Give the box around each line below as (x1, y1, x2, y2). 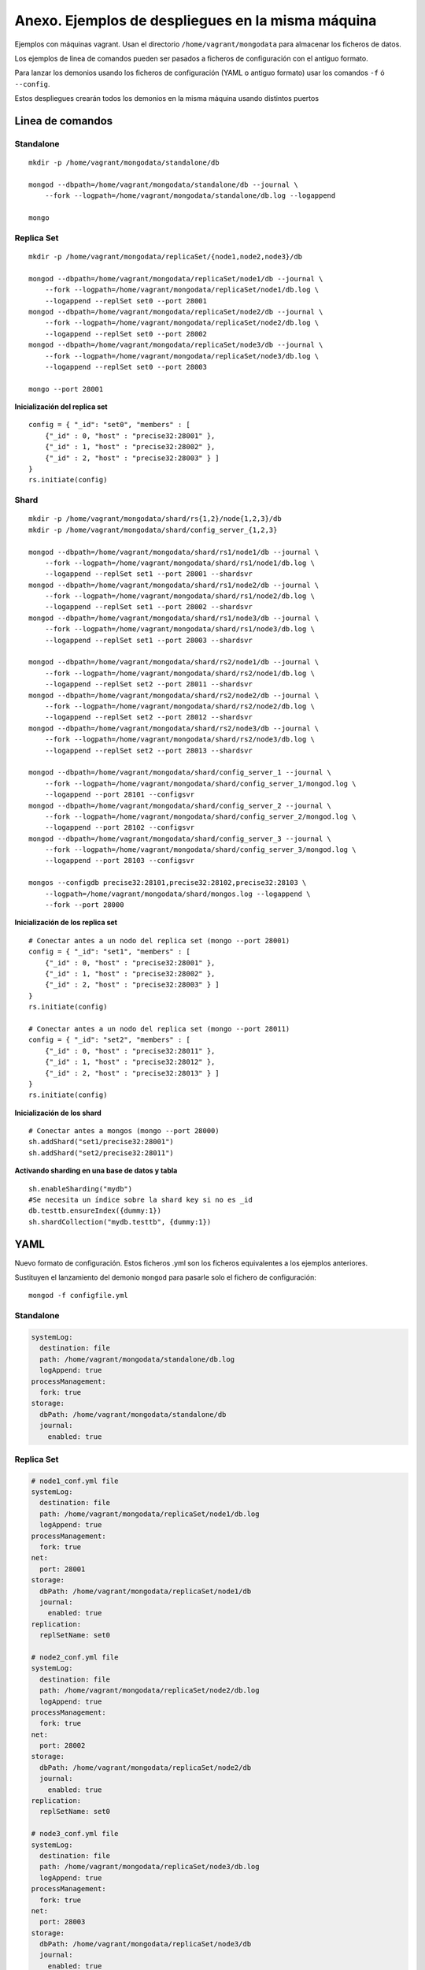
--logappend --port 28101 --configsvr (44, 790, 195, 799)
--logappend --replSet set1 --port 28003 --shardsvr (44, 635, 253, 645)
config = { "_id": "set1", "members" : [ (28, 947, 190, 957)
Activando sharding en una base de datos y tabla (14, 1166, 178, 1176)
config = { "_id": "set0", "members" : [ (28, 420, 190, 429)
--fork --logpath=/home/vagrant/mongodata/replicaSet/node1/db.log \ (44, 285, 320, 295)
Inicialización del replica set (14, 402, 108, 411)
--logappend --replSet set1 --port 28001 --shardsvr (44, 570, 253, 578)
